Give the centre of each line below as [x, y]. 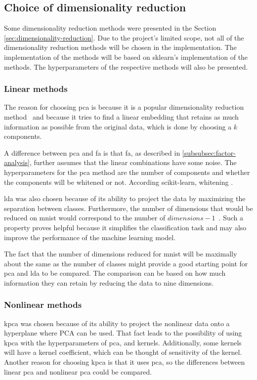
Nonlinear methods [43, 305]
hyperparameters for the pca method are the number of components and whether [127, 172]
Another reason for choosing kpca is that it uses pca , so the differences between [125, 362]
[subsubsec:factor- [209, 152]
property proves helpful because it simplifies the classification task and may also [125, 227]
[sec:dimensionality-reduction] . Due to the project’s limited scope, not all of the [124, 37]
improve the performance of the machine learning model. [90, 237]
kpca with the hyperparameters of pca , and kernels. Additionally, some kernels [123, 342]
